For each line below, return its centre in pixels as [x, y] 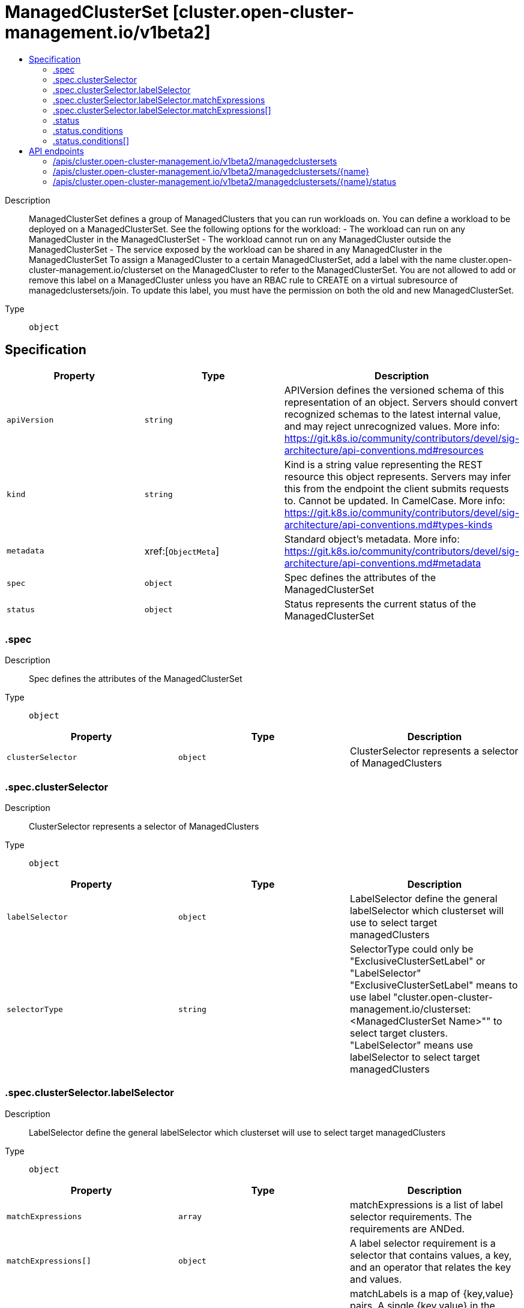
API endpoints [56, 151]
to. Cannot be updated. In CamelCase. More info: [395, 500]
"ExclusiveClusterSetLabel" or [417, 961]
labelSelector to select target [415, 1057]
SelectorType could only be [411, 949]
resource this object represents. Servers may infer [397, 476]
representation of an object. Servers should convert [401, 402]
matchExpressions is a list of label [426, 1204]
